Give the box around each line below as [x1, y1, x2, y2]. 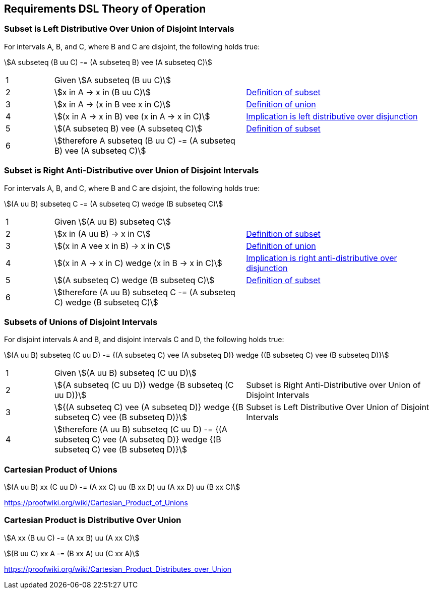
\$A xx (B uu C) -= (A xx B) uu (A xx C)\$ [4, 533, 140, 542]
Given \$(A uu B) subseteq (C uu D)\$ [54, 368, 197, 378]
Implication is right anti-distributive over [246, 252, 397, 263]
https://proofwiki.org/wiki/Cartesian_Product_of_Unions [4, 498, 188, 507]
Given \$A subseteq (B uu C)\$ [54, 75, 171, 85]
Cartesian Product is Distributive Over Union [4, 515, 181, 525]
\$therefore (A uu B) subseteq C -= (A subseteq [54, 287, 235, 297]
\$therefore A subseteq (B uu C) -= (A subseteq [54, 135, 235, 146]
